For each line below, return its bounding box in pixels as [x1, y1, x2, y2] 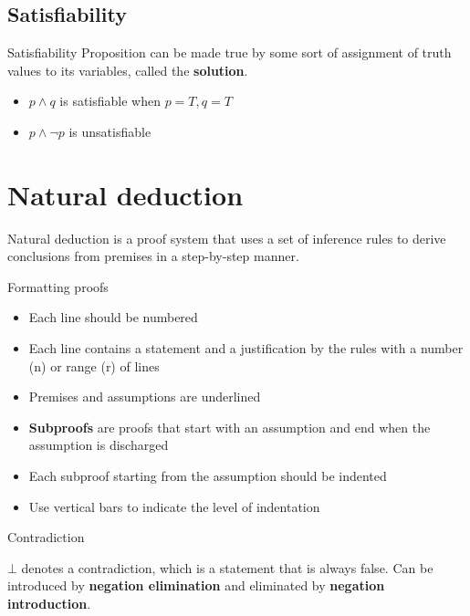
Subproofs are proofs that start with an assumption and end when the [28, 417, 431, 436]
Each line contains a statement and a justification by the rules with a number [28, 339, 464, 358]
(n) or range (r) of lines [28, 356, 160, 375]
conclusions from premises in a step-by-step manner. [7, 246, 299, 266]
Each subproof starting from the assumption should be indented [28, 466, 387, 485]
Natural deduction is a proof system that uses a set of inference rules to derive [7, 228, 446, 247]
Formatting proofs [7, 277, 109, 296]
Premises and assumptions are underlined [28, 387, 261, 406]
